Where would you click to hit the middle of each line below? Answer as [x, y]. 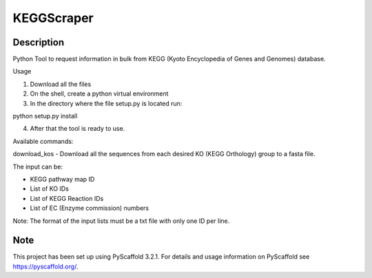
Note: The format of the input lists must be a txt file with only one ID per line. [121, 221]
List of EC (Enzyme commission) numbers [90, 208]
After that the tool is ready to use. [77, 129]
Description [39, 42]
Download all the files [61, 84]
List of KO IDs [49, 189]
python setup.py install [45, 116]
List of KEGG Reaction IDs [67, 198]
